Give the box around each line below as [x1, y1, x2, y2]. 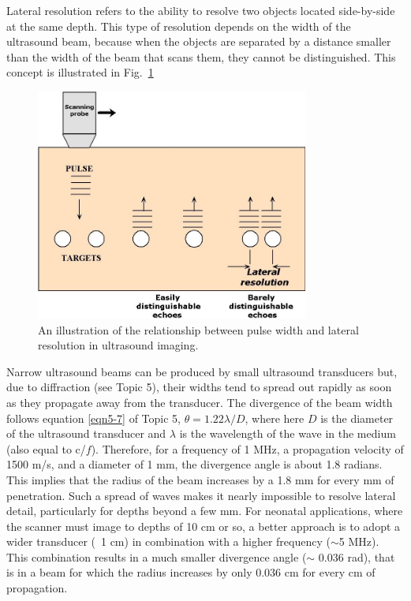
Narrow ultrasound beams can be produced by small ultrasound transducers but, [6, 363, 398, 379]
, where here [245, 409, 305, 426]
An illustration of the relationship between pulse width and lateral [38, 321, 359, 338]
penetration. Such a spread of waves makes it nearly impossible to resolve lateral [6, 487, 396, 503]
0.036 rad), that [318, 548, 395, 565]
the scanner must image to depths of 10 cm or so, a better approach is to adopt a [6, 517, 401, 534]
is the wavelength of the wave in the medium [179, 425, 396, 442]
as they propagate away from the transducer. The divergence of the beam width [6, 394, 393, 410]
